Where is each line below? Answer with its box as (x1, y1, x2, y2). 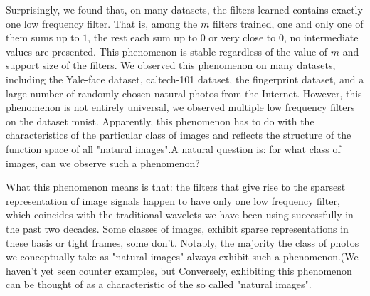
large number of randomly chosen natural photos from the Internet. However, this (6, 85, 362, 100)
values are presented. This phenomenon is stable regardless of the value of (6, 43, 328, 58)
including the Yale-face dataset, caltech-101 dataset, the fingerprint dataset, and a (6, 71, 364, 86)
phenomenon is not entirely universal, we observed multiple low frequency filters (6, 100, 355, 115)
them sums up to (6, 30, 80, 45)
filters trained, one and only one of (212, 16, 364, 31)
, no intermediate (283, 30, 359, 45)
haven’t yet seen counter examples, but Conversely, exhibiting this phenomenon (6, 263, 352, 277)
